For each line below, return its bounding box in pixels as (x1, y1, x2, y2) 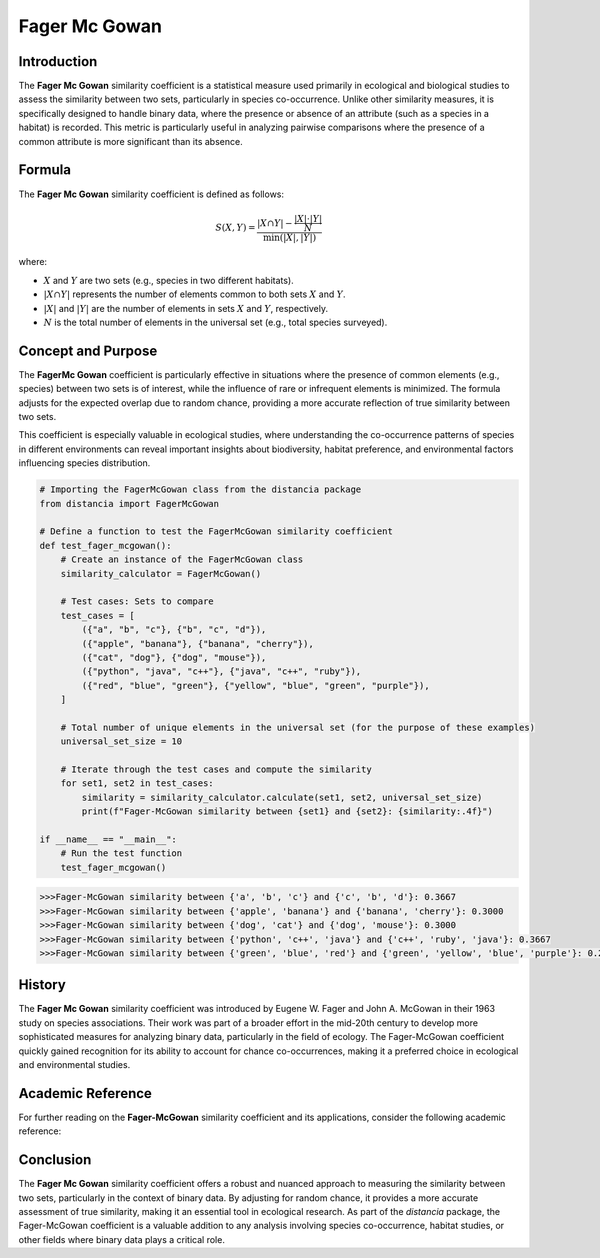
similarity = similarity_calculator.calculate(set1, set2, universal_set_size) (81, 791, 483, 803)
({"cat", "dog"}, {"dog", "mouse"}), (81, 651, 267, 663)
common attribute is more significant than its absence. (18, 135, 244, 147)
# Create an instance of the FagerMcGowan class (60, 554, 304, 565)
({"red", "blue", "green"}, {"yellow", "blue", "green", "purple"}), (81, 680, 430, 691)
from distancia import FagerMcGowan (39, 498, 220, 509)
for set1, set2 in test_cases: (60, 778, 214, 789)
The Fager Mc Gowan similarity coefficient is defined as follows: (18, 188, 285, 200)
